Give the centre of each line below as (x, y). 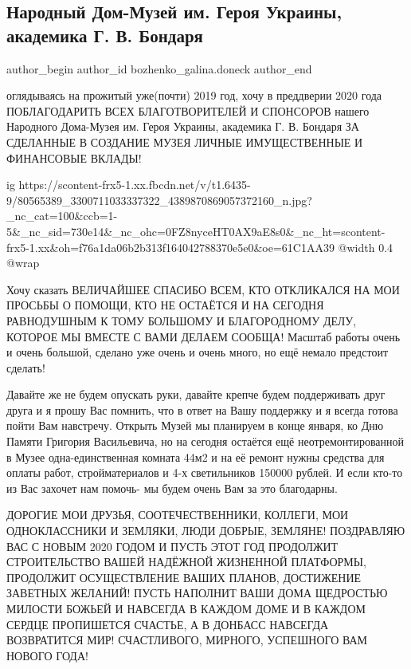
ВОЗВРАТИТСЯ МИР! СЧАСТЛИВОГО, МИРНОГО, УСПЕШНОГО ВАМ (187, 640)
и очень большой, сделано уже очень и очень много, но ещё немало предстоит (198, 352)
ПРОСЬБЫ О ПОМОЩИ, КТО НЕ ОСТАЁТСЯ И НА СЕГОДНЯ (165, 305)
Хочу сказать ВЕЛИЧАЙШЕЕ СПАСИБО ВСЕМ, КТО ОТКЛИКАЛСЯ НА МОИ (203, 289)
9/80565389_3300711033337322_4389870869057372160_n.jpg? (159, 200)
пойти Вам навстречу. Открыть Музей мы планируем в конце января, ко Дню (195, 425)
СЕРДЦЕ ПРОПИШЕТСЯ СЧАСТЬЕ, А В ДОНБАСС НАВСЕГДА (168, 624)
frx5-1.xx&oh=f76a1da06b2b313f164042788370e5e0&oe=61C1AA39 (170, 247)
